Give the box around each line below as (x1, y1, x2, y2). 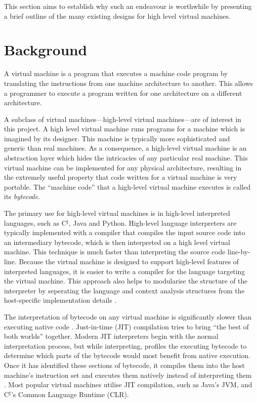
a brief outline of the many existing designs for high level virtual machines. (4, 10, 231, 21)
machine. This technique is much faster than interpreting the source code (4, 246, 225, 257)
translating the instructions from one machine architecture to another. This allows (4, 78, 253, 88)
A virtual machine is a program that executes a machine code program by (4, 68, 228, 79)
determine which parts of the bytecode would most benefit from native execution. (4, 350, 251, 361)
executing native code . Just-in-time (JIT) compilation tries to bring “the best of (4, 321, 249, 331)
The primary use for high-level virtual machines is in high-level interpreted (4, 208, 230, 218)
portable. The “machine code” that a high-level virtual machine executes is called (4, 181, 251, 192)
